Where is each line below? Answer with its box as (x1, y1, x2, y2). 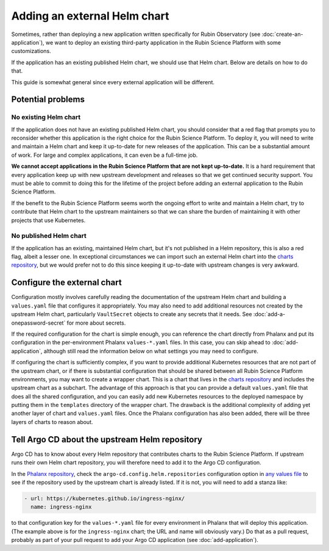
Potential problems (11, 95, 85, 105)
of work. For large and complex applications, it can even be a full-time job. (11, 151, 198, 159)
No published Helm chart (11, 232, 87, 240)
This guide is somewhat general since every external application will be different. (11, 78, 215, 85)
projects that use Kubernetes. (11, 217, 86, 224)
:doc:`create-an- (261, 31, 303, 38)
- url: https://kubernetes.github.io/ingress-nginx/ (24, 495, 185, 502)
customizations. (11, 48, 51, 55)
